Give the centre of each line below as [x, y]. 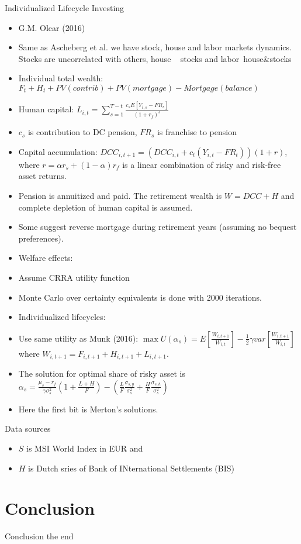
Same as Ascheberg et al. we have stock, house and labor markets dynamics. [155, 47]
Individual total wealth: [61, 78]
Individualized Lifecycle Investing [65, 8]
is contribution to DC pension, [82, 132]
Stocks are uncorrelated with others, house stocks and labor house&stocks [155, 58]
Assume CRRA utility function [74, 277]
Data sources [28, 428]
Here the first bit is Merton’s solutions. [88, 409]
